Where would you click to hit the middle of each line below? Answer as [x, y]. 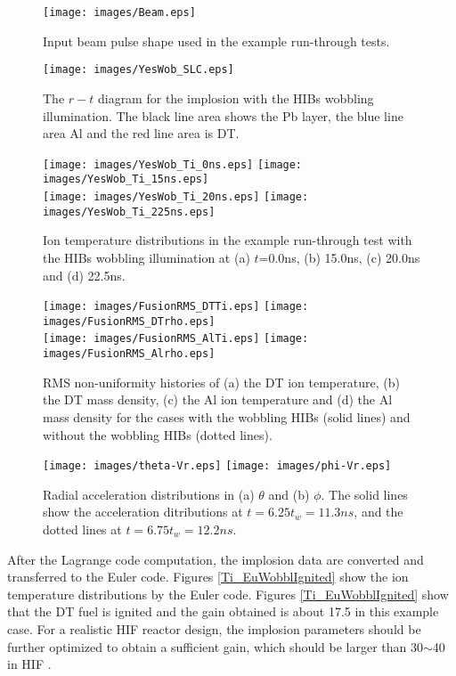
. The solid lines [364, 494]
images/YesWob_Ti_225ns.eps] [129, 212]
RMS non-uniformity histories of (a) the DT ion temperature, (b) [221, 382]
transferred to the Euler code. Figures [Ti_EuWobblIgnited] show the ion [208, 577]
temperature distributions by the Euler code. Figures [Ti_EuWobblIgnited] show [228, 594]
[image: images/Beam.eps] [119, 12]
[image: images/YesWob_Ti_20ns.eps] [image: [176, 197]
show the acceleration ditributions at [143, 512]
